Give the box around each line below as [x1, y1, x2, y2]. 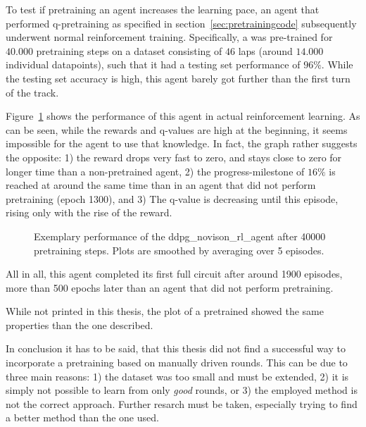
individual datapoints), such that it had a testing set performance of [6, 57, 301, 72]
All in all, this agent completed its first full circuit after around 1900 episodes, [6, 266, 343, 281]
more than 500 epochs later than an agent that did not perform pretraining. [6, 280, 334, 295]
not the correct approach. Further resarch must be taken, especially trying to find [6, 396, 358, 411]
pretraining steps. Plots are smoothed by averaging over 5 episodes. [34, 242, 324, 257]
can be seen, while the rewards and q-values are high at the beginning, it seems [6, 122, 348, 137]
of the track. [6, 85, 59, 99]
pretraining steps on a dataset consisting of [36, 43, 222, 58]
